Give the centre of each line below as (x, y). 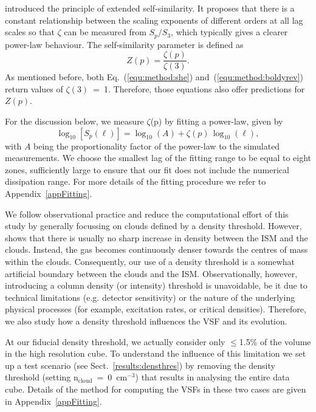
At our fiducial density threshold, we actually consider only (115, 341)
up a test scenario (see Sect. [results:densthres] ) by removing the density (140, 365)
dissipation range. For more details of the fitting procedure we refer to (136, 181)
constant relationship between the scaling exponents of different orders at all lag (154, 20)
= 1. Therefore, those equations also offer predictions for (199, 88)
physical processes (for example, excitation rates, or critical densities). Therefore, (156, 309)
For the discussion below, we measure (74, 121)
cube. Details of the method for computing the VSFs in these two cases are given (156, 389)
